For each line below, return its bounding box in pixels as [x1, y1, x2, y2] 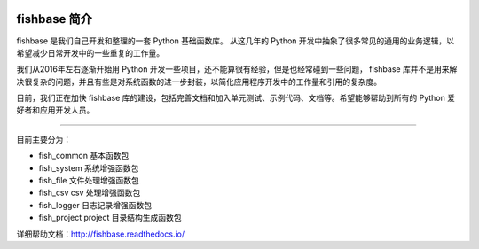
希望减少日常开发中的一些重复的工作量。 [16, 47, 164, 58]
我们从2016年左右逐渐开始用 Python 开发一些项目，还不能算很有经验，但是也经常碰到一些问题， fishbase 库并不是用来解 [16, 64, 458, 74]
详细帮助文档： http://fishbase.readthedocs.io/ [16, 229, 185, 239]
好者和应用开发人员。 [16, 105, 95, 115]
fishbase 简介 [16, 12, 92, 27]
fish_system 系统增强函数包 [38, 162, 139, 173]
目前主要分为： [16, 134, 71, 144]
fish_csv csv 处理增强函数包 [38, 187, 141, 198]
